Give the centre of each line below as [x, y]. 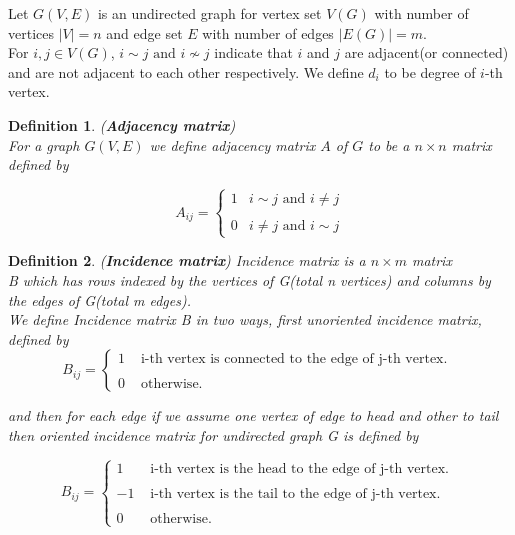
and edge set [144, 32]
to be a [389, 144]
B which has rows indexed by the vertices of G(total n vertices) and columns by [249, 279]
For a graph [44, 144]
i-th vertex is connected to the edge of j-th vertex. [294, 359]
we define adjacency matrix [232, 144]
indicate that [253, 52]
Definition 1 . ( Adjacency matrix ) [122, 124]
